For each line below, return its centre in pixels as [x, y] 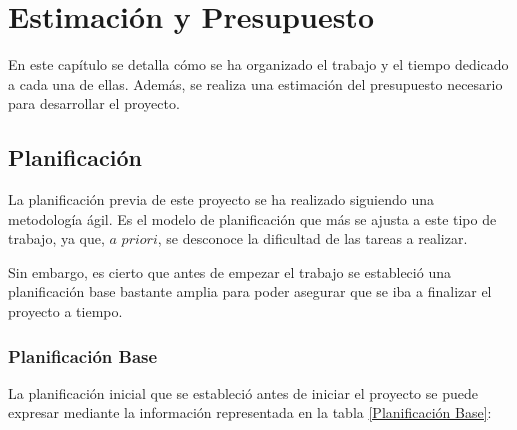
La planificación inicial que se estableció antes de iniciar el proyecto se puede [243, 392]
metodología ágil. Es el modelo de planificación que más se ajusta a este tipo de [252, 218]
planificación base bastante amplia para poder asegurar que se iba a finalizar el [250, 291]
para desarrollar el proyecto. [94, 103]
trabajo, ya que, [56, 238]
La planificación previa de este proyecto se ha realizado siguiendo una [221, 199]
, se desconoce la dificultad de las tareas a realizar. [312, 238]
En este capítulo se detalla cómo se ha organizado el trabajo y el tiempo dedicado [258, 64]
